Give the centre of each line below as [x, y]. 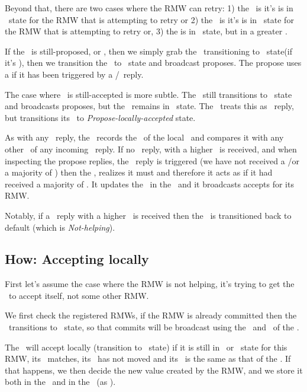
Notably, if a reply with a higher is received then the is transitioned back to [148, 215]
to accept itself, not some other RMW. [79, 295]
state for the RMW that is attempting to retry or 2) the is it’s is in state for [151, 19]
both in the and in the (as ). [60, 382]
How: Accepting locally [77, 259]
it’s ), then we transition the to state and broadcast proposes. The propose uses [153, 63]
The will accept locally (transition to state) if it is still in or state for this [146, 347]
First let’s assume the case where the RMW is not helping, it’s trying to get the [150, 284]
